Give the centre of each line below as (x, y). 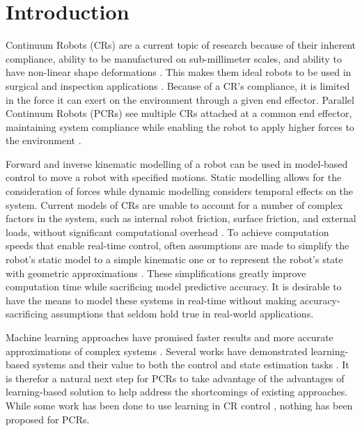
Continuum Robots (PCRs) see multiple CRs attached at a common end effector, (179, 113)
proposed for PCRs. (48, 419)
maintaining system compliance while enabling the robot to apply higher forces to (180, 126)
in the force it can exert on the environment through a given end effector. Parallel (180, 99)
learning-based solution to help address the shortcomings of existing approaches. (177, 392)
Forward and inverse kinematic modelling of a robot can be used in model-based (177, 163)
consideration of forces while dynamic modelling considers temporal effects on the (180, 191)
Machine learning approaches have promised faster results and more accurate (170, 337)
